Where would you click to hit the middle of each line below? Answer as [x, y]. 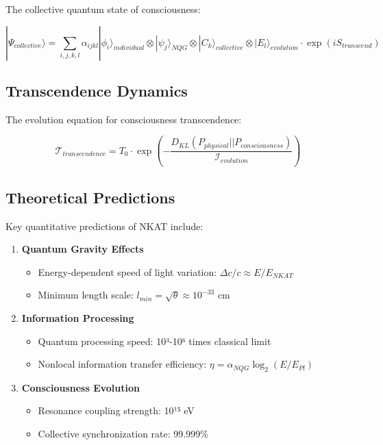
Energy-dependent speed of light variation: [127, 271]
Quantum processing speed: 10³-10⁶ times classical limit [155, 341]
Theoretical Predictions [90, 197]
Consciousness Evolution [81, 387]
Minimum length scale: [86, 295]
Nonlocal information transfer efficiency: [122, 364]
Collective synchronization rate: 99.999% [123, 434]
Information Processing [78, 317]
